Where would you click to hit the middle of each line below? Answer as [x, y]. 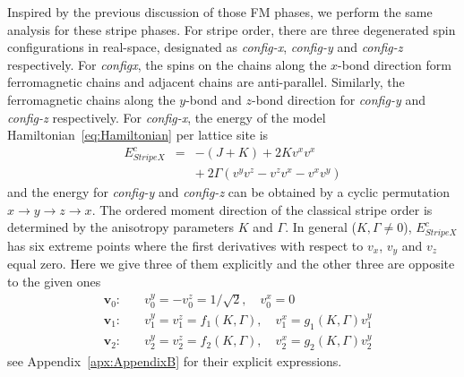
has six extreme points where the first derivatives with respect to [185, 245]
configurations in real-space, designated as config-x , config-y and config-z [205, 47]
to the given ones [54, 282]
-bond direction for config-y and [338, 99]
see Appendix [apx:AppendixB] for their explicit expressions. [175, 361]
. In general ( [321, 227]
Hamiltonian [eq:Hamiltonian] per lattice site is [138, 135]
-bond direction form [395, 64]
